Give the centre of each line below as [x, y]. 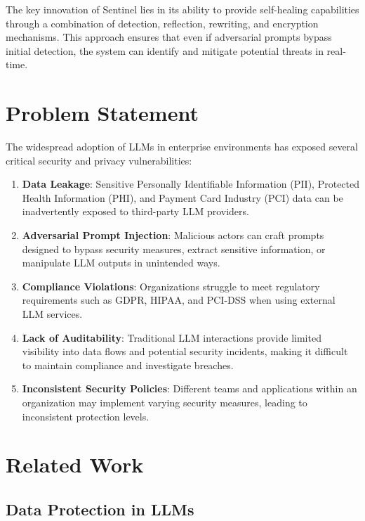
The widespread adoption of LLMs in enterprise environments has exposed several [182, 147]
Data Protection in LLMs [100, 509]
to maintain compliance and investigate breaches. [128, 365]
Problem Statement [102, 113]
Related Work [75, 464]
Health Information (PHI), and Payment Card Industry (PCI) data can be [182, 197]
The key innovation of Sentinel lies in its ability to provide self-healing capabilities [182, 9]
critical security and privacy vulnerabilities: [99, 160]
